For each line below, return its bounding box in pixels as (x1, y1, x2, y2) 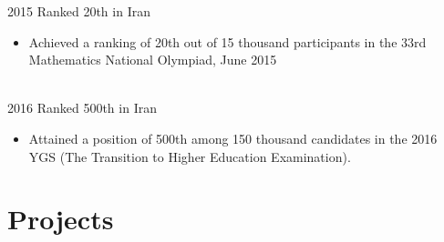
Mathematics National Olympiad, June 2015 (28, 50, 277, 69)
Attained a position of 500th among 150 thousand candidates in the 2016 (28, 128, 438, 147)
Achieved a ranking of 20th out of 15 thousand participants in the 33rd (28, 32, 427, 51)
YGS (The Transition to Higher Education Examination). (28, 146, 351, 166)
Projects (7, 200, 114, 237)
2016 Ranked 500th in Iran (7, 98, 157, 117)
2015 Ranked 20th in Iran (7, 2, 150, 20)
